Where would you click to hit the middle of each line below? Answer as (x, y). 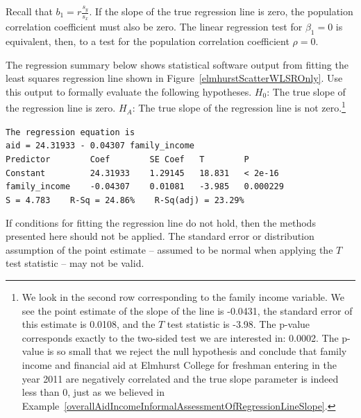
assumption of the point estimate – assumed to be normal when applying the (169, 249)
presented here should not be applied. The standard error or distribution (160, 236)
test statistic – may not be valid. (75, 263)
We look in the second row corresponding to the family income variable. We (183, 296)
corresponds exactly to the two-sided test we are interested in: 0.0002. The (180, 337)
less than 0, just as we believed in (93, 392)
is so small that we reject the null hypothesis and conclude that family (197, 351)
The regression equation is (70, 132)
